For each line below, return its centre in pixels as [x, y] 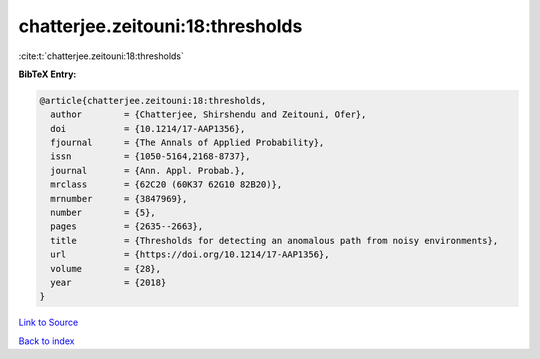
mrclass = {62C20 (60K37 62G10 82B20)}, [166, 184]
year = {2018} [108, 282]
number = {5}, [103, 213]
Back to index [46, 341]
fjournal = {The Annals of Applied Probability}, [187, 143]
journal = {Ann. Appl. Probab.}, [148, 170]
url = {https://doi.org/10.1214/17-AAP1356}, [190, 254]
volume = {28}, [106, 268]
